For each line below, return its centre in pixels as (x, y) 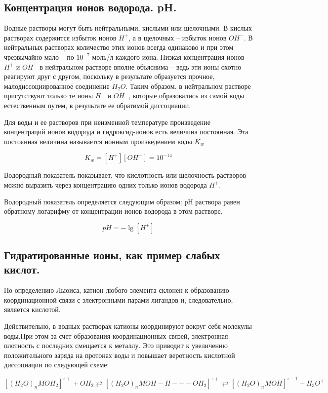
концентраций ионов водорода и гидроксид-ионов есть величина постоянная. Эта (126, 132)
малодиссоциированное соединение (57, 86)
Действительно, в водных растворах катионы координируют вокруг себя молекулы (128, 326)
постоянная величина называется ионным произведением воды (98, 141)
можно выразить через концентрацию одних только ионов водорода (105, 184)
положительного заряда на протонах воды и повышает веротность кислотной (120, 355)
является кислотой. (32, 309)
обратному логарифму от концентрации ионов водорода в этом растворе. (113, 211)
